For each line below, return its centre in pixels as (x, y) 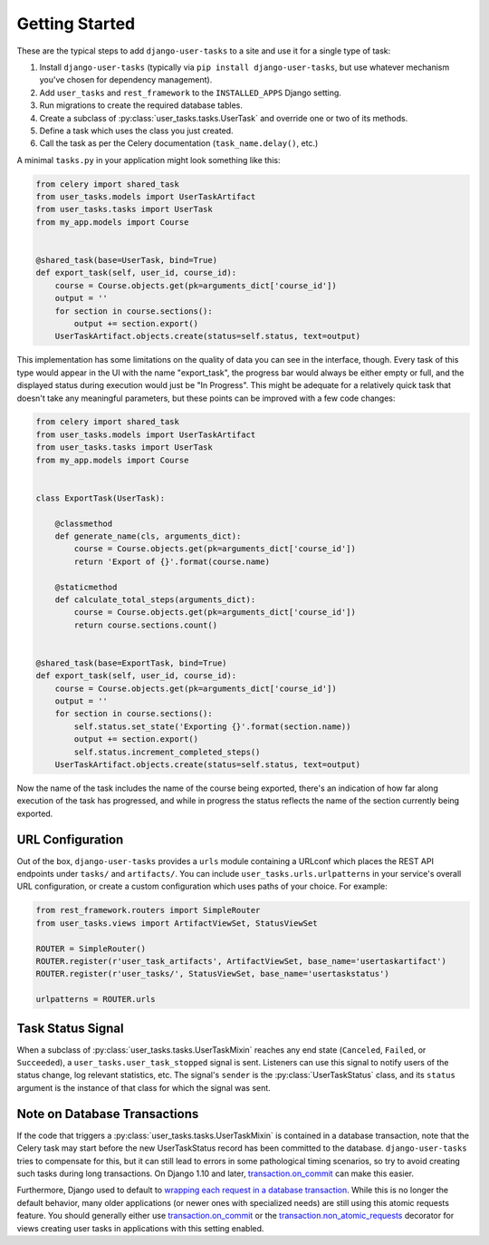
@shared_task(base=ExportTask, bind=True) (131, 663)
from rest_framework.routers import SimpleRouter (148, 910)
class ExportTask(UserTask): (101, 498)
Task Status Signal (70, 1028)
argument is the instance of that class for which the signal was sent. (144, 1087)
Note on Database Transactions (108, 1114)
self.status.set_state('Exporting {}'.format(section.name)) (212, 726)
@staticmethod (86, 587)
